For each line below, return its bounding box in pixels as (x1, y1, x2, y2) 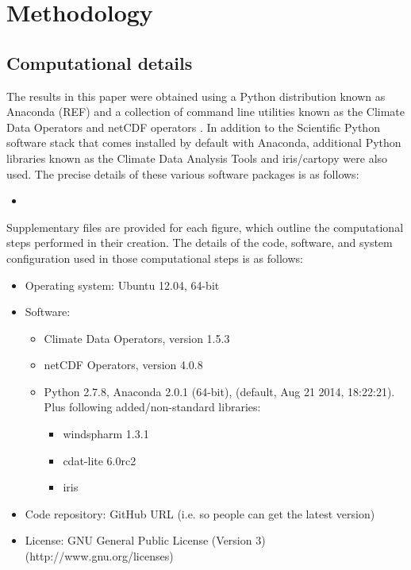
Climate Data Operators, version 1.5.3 (44, 329, 230, 346)
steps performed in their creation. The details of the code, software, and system (6, 234, 393, 251)
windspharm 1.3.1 (63, 426, 149, 442)
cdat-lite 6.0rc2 (63, 452, 136, 468)
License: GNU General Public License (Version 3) (25, 532, 266, 549)
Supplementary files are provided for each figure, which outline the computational (6, 218, 404, 235)
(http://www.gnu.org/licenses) (25, 548, 174, 564)
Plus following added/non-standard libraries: (44, 399, 261, 415)
